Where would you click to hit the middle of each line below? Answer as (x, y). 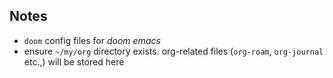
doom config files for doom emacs (92, 40)
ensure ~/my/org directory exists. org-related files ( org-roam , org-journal (173, 51)
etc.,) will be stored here (74, 61)
